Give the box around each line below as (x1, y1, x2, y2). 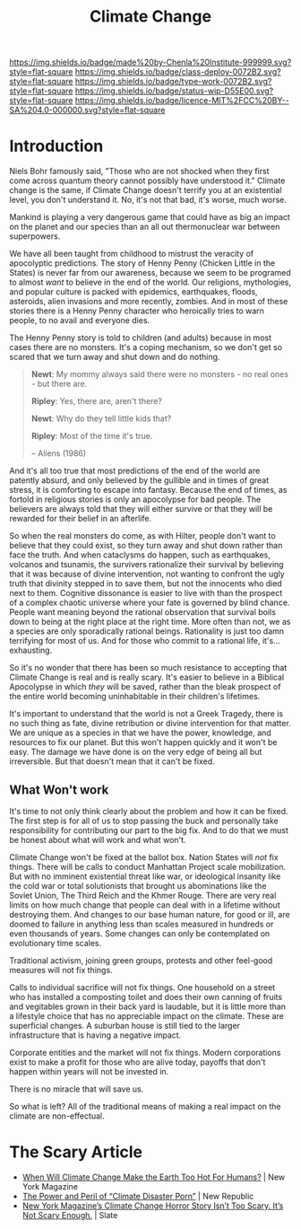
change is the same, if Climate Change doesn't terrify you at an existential (9, 185, 282, 196)
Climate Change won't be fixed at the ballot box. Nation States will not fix (9, 851, 279, 863)
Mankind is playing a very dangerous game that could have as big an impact (9, 212, 291, 223)
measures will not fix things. (9, 964, 114, 975)
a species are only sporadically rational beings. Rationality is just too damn (9, 626, 285, 636)
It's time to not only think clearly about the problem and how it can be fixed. (9, 805, 288, 816)
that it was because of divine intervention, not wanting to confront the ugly (9, 568, 285, 580)
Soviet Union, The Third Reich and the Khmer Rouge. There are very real (9, 890, 277, 900)
